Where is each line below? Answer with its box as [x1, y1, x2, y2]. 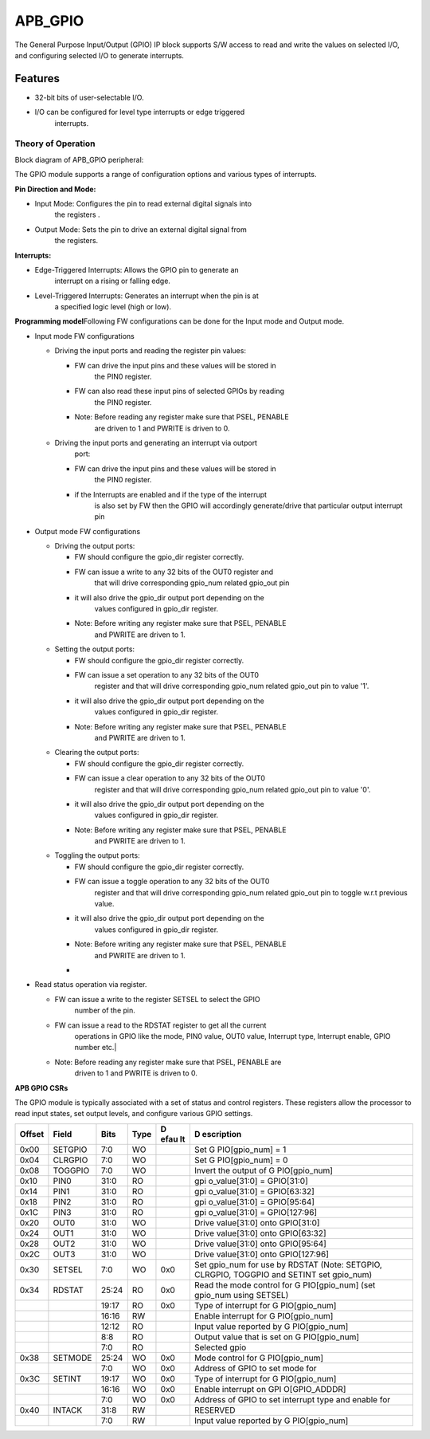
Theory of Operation [14, 138, 96, 149]
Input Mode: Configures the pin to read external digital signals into [34, 199, 252, 208]
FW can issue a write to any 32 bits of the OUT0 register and [74, 567, 274, 576]
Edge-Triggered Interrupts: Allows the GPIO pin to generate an [34, 265, 239, 274]
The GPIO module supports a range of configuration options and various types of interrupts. [14, 170, 317, 179]
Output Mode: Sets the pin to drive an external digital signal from [34, 224, 247, 234]
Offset [19, 1128, 45, 1139]
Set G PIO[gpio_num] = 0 [193, 1154, 288, 1166]
